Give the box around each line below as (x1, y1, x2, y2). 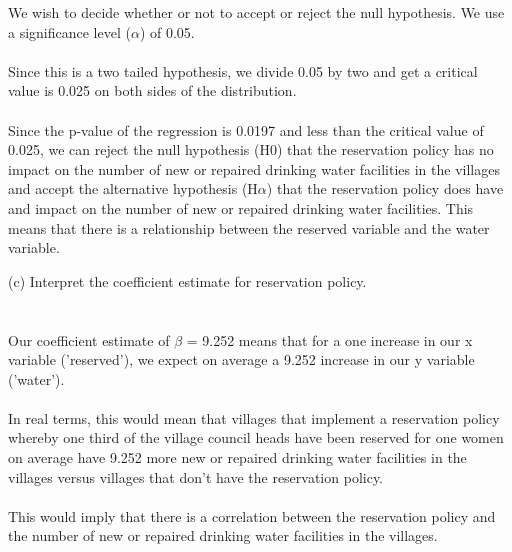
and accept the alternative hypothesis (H (8, 178, 258, 199)
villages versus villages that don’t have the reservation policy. (8, 466, 384, 487)
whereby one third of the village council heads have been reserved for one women (8, 427, 504, 448)
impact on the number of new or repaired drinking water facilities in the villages (8, 158, 500, 179)
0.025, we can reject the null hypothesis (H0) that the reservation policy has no (8, 139, 494, 160)
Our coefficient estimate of (8, 329, 170, 350)
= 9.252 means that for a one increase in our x (186, 329, 473, 350)
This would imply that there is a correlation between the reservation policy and (8, 505, 496, 526)
